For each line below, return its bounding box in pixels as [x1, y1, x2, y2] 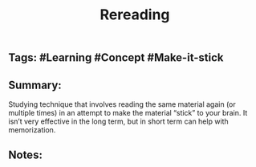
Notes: [8, 149, 43, 162]
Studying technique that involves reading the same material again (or [8, 100, 237, 109]
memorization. [8, 125, 56, 134]
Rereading [100, 6, 170, 24]
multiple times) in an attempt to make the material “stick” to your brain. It [8, 108, 248, 117]
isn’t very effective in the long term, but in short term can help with [8, 116, 229, 126]
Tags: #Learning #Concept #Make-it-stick [8, 51, 224, 65]
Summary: [8, 78, 62, 92]
